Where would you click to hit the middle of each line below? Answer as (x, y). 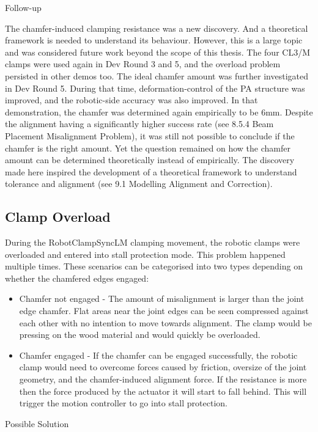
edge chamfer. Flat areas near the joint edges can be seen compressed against (164, 311)
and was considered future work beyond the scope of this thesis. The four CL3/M (157, 52)
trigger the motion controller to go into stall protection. (123, 403)
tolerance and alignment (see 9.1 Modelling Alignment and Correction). (139, 184)
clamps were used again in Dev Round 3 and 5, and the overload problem (143, 64)
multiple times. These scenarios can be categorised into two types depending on (154, 266)
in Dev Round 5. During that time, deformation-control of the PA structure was (155, 88)
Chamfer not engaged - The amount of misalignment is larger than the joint (162, 298)
